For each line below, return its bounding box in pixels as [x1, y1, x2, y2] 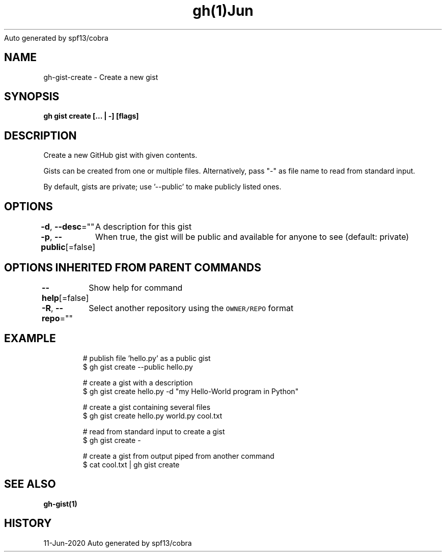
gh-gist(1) [43, 499, 77, 508]
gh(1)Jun [192, 2, 254, 19]
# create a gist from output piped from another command [82, 451, 274, 460]
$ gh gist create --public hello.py [82, 362, 193, 371]
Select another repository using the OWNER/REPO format [89, 302, 294, 313]
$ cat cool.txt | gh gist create [82, 460, 180, 469]
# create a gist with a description [82, 378, 193, 387]
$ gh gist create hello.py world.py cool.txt [82, 411, 222, 420]
